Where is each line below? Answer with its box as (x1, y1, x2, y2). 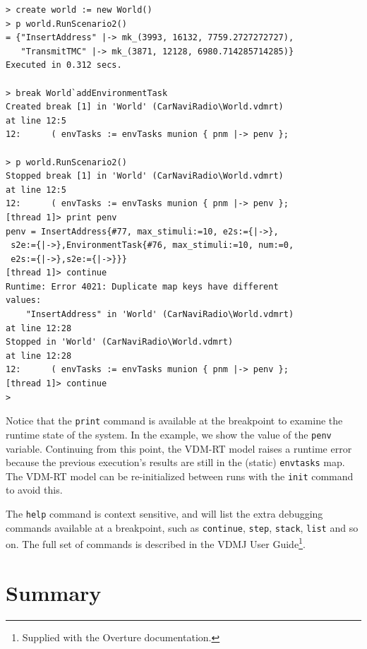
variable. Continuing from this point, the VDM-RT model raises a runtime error (6, 441, 352, 456)
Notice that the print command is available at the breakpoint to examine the (6, 413, 343, 428)
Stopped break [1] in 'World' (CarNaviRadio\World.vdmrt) (6, 171, 284, 181)
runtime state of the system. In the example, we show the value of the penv (6, 427, 332, 441)
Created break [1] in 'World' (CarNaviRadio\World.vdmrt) (6, 102, 284, 112)
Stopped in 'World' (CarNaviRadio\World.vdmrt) (6, 337, 234, 347)
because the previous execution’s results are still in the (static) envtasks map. (6, 455, 345, 470)
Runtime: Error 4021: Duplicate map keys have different (6, 281, 279, 292)
